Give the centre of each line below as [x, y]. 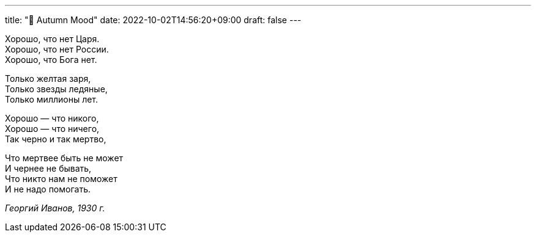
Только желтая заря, [48, 78]
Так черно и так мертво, [56, 139]
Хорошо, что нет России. [57, 49]
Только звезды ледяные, [56, 89]
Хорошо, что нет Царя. [52, 39]
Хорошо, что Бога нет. [51, 60]
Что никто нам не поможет [61, 179]
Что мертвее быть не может [64, 158]
